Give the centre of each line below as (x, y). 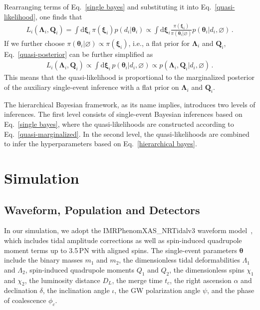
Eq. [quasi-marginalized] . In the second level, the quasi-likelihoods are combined (127, 134)
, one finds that (59, 16)
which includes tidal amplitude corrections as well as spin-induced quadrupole (123, 240)
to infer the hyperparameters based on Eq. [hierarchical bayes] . (101, 144)
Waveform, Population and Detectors (102, 209)
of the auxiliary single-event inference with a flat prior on (92, 87)
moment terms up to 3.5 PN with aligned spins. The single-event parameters (121, 250)
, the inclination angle (76, 290)
